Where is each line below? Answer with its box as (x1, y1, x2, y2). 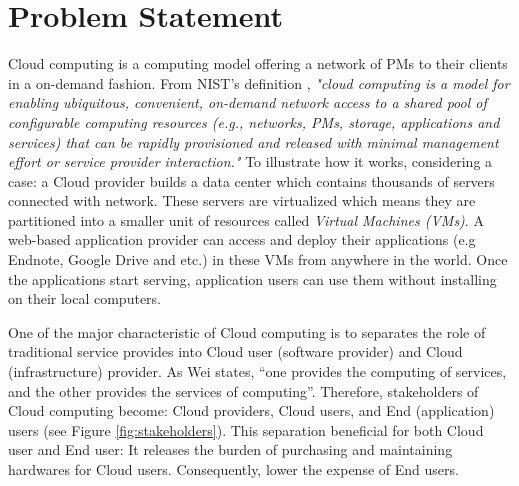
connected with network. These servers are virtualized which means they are (8, 190, 476, 211)
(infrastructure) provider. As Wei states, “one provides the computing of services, (8, 361, 507, 382)
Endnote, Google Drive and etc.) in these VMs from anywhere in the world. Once (8, 249, 508, 270)
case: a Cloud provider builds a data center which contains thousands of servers (8, 170, 495, 191)
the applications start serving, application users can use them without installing (8, 268, 497, 289)
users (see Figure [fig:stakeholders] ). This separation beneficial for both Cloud (8, 419, 484, 440)
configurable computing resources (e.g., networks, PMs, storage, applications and (8, 111, 500, 132)
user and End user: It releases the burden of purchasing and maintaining (8, 439, 453, 460)
